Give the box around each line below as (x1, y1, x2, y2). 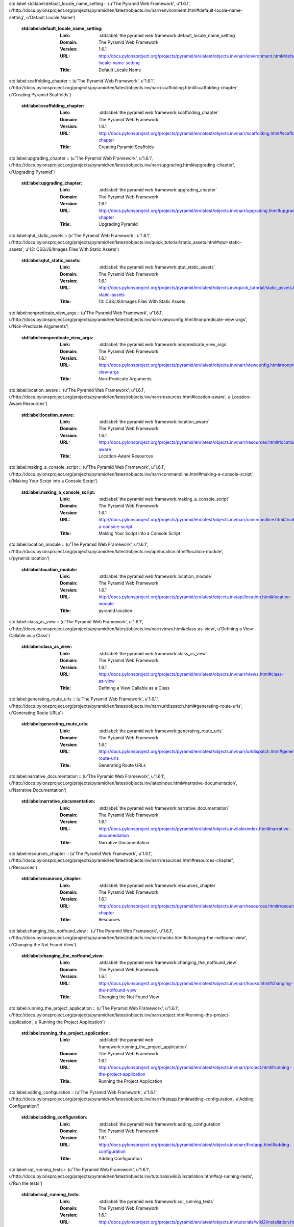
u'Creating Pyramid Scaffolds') (9, 91, 72, 98)
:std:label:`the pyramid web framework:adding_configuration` (98, 1121, 222, 1127)
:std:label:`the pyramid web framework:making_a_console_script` (98, 496, 230, 502)
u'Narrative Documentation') (9, 787, 67, 793)
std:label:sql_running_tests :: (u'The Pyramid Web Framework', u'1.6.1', (9, 1166, 150, 1173)
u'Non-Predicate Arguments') (9, 323, 69, 329)
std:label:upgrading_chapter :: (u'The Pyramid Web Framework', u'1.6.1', (9, 155, 153, 161)
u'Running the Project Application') (34, 1019, 105, 1025)
